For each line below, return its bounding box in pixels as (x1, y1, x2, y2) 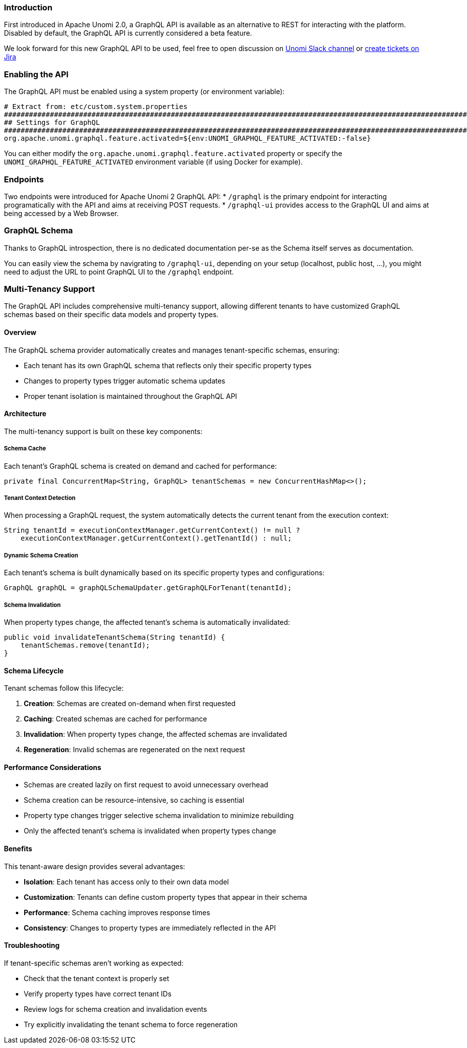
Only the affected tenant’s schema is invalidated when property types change (24, 827, 277, 835)
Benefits (4, 844, 33, 853)
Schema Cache (4, 445, 46, 452)
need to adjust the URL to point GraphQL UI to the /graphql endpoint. (4, 267, 234, 276)
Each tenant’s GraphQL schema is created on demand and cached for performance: (4, 461, 277, 470)
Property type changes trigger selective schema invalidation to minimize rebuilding (24, 811, 294, 820)
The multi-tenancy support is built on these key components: (4, 427, 203, 436)
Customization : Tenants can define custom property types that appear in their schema (24, 892, 307, 901)
